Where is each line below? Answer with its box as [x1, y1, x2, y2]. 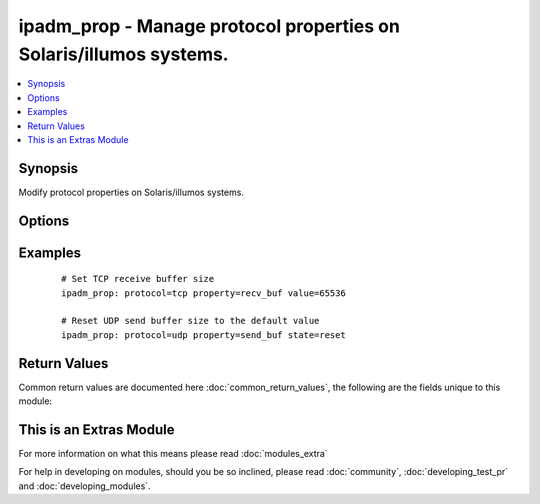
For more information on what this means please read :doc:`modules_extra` [18, 448, 329, 459]
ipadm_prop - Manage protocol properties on [18, 15, 400, 37]
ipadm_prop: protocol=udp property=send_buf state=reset [61, 329, 347, 340]
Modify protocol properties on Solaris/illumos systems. [18, 186, 245, 198]
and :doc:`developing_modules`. [18, 480, 151, 492]
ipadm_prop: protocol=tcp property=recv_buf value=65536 [61, 287, 347, 299]
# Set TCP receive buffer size [61, 273, 215, 285]
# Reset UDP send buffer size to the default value [61, 315, 320, 327]
